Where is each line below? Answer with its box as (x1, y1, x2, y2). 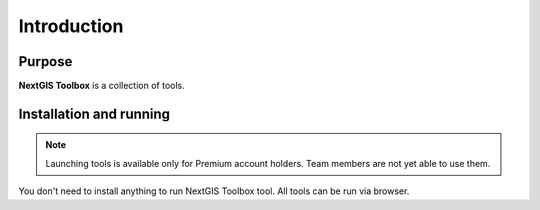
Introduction (18, 15, 124, 37)
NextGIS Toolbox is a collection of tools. (18, 80, 185, 92)
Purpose (18, 53, 73, 70)
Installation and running (18, 105, 170, 122)
